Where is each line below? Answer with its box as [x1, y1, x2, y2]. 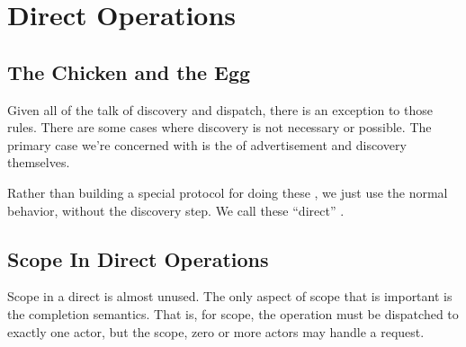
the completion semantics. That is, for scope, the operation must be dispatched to [7, 304, 459, 323]
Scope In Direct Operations [7, 245, 269, 272]
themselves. [7, 153, 70, 172]
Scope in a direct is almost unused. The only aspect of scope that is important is [7, 287, 453, 306]
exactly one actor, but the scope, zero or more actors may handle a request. [7, 322, 425, 341]
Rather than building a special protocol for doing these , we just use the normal [7, 182, 448, 201]
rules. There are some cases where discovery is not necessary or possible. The [7, 118, 432, 137]
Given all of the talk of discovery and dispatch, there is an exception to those [7, 100, 433, 119]
